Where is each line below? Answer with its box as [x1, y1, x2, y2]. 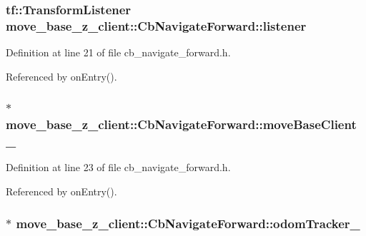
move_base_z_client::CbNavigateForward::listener [6, 16, 307, 34]
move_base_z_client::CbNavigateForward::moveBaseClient [6, 116, 357, 133]
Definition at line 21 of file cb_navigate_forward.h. [6, 45, 231, 60]
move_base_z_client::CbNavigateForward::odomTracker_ [16, 214, 360, 232]
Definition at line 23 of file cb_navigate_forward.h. [6, 160, 231, 175]
